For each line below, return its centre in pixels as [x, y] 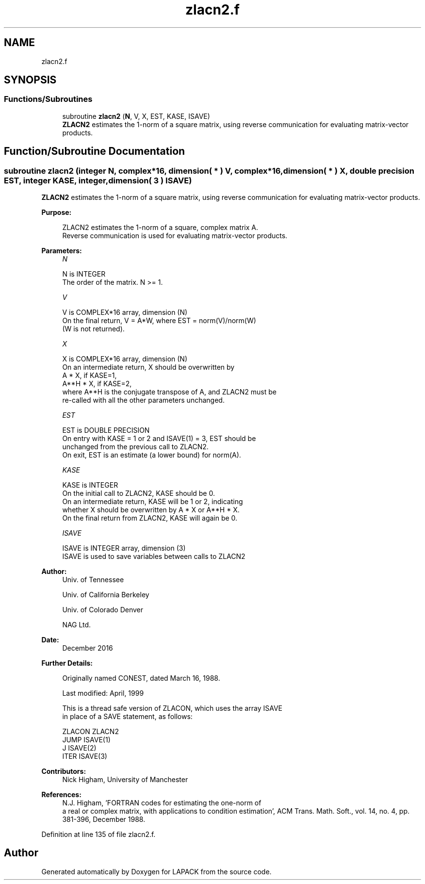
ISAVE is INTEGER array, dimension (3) [124, 548]
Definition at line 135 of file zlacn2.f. [98, 835]
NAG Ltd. [77, 625]
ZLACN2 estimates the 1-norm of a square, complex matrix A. [160, 228]
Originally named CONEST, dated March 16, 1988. [141, 678]
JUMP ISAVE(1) [86, 740]
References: [61, 795]
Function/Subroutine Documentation [95, 151]
